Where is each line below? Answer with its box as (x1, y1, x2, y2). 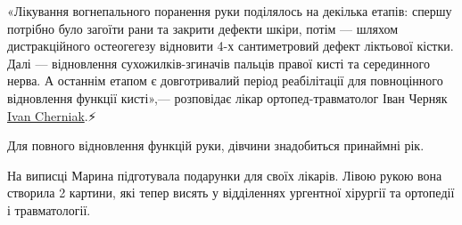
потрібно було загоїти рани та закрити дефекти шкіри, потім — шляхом (7, 19, 398, 37)
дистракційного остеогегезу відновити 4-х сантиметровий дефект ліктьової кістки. (7, 36, 454, 55)
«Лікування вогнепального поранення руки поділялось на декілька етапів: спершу (7, 2, 452, 20)
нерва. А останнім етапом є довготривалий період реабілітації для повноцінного (7, 71, 443, 90)
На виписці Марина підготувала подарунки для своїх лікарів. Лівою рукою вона (7, 165, 442, 184)
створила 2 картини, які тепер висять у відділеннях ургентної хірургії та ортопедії (7, 183, 455, 202)
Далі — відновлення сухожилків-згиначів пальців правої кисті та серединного (7, 53, 430, 72)
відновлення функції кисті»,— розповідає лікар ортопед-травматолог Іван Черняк (7, 88, 448, 107)
